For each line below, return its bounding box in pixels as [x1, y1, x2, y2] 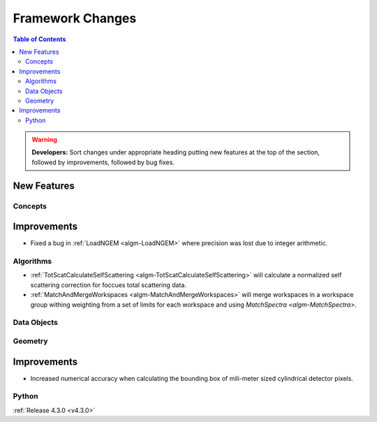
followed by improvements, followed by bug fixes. [31, 158, 175, 166]
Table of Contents [13, 35, 66, 43]
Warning [31, 136, 57, 144]
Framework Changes [13, 10, 137, 26]
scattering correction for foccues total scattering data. [30, 280, 186, 289]
